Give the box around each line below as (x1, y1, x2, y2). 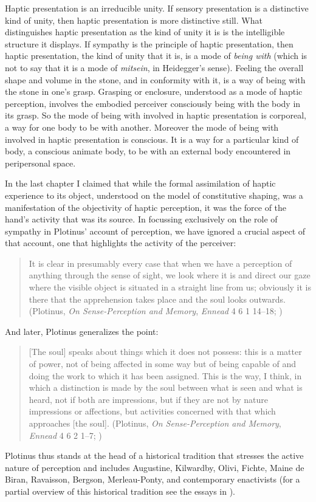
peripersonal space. (5, 156, 76, 169)
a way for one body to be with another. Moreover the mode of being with (5, 120, 279, 133)
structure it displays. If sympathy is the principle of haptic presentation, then (5, 37, 294, 50)
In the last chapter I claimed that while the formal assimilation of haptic (5, 177, 276, 190)
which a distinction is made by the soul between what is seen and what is (29, 381, 303, 394)
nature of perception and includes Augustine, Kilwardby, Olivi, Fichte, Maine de (5, 461, 304, 473)
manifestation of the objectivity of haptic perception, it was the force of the (5, 201, 287, 213)
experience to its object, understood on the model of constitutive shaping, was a (5, 188, 303, 201)
